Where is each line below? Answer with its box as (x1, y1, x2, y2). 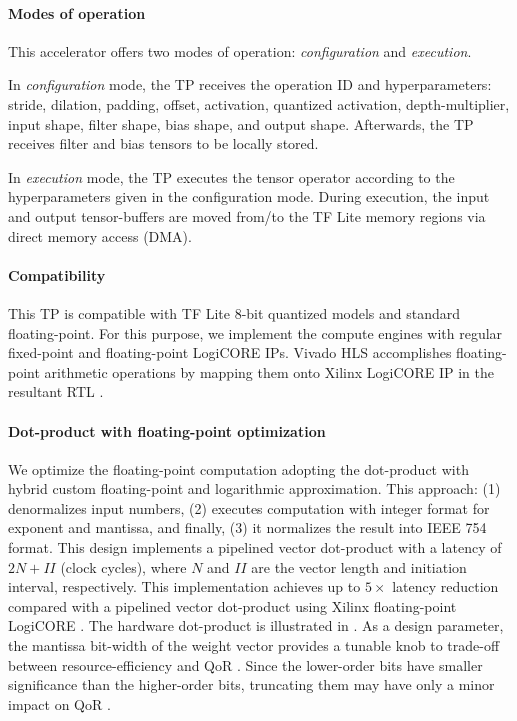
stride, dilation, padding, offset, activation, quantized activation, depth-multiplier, (8, 93, 510, 114)
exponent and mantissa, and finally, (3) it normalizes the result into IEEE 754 (8, 517, 487, 538)
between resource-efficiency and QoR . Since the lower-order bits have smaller (8, 654, 483, 675)
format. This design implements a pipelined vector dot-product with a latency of (8, 537, 502, 558)
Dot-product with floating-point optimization (8, 420, 326, 441)
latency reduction (392, 576, 499, 597)
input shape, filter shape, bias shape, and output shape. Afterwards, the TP (8, 113, 474, 134)
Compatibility (8, 264, 106, 285)
